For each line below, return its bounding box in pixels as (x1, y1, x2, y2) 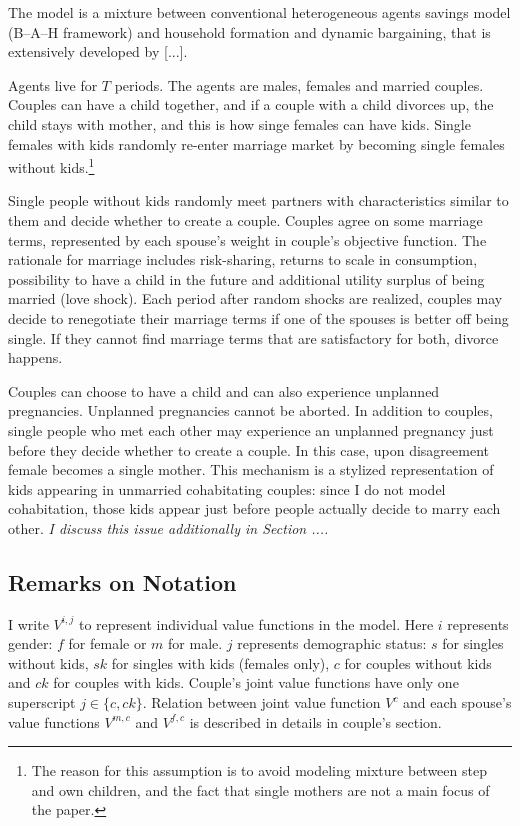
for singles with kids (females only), (111, 652, 330, 673)
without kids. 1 (8, 154, 95, 177)
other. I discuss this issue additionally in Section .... (8, 517, 329, 538)
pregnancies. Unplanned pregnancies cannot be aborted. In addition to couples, (8, 400, 493, 421)
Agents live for (8, 74, 98, 95)
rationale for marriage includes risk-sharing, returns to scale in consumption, (8, 249, 478, 270)
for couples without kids (344, 652, 492, 673)
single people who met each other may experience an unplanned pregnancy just (8, 419, 494, 440)
